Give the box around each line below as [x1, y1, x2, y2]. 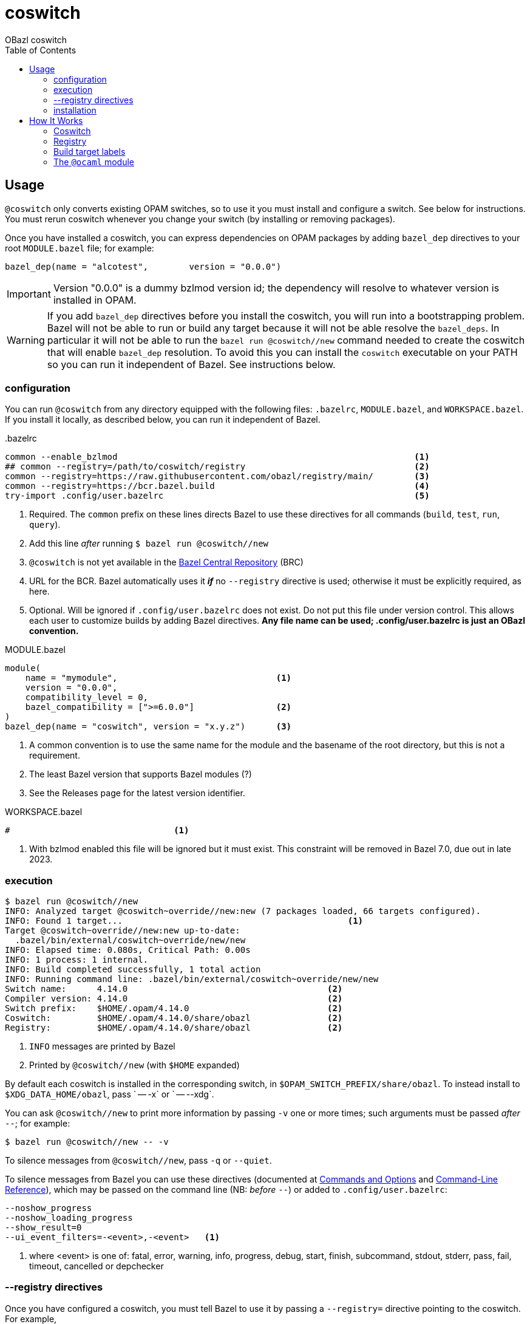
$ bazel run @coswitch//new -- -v [5, 1137, 169, 1147]
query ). [29, 519, 61, 530]
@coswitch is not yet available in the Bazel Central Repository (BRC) [29, 557, 304, 568]
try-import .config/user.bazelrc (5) [5, 491, 430, 501]
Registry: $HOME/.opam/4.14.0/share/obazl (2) [5, 1023, 343, 1033]
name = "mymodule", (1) [25, 673, 292, 683]
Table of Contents [5, 44, 76, 55]
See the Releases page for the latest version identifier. [29, 788, 245, 799]
